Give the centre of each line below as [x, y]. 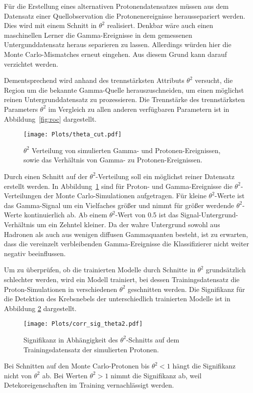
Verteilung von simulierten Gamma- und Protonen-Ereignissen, [126, 150]
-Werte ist [230, 196]
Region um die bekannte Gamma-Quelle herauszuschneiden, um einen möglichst [124, 90]
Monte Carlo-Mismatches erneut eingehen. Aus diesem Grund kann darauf [115, 54]
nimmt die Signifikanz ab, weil [156, 375]
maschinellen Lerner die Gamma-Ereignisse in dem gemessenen [98, 35]
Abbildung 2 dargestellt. [40, 308]
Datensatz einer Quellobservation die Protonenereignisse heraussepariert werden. [125, 15]
